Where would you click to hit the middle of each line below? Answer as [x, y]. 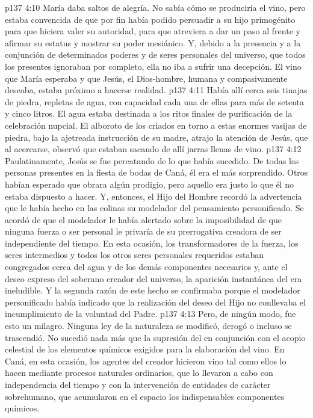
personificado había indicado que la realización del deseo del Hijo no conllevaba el [155, 302]
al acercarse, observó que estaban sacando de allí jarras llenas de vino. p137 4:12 [153, 149]
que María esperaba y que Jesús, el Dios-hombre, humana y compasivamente [146, 78]
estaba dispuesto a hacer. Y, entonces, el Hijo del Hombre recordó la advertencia [153, 196]
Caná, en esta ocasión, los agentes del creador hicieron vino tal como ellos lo [146, 361]
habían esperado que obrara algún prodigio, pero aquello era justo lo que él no [149, 184]
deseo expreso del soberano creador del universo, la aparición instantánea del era [153, 278]
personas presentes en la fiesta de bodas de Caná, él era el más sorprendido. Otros [156, 172]
